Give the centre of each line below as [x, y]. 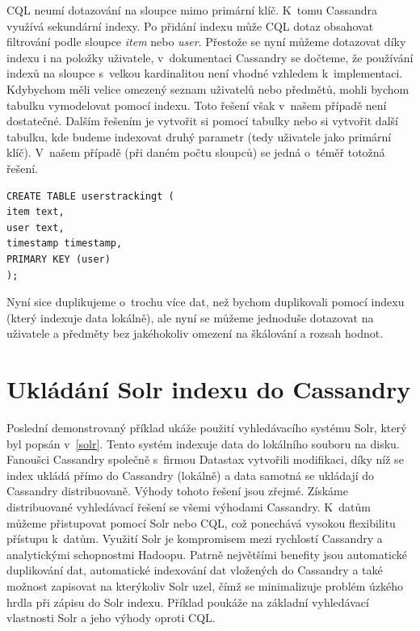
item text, [36, 212]
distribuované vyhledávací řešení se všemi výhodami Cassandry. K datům [189, 506]
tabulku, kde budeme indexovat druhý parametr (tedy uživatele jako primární [199, 136]
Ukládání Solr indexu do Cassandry [209, 389]
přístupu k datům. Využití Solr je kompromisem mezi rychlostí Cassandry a [195, 538]
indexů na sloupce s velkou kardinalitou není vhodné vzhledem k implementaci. [205, 73]
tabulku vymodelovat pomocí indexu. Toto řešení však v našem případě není [197, 105]
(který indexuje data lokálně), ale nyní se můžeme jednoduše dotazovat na [190, 317]
